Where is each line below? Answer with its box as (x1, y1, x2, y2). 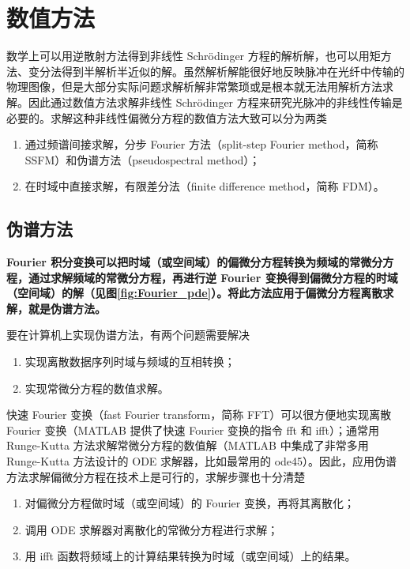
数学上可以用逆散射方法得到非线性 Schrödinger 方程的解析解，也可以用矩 (6, 47, 381, 64)
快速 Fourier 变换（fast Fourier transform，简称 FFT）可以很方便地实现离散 (6, 406, 392, 423)
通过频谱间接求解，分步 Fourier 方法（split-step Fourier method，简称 (24, 136, 378, 153)
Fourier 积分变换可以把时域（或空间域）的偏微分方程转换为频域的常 (6, 254, 361, 270)
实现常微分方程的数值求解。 (24, 379, 169, 396)
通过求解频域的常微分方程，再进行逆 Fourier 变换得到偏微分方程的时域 (28, 269, 398, 285)
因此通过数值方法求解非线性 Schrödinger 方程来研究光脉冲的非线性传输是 (28, 93, 403, 110)
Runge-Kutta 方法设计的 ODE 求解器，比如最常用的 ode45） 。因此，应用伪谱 (6, 453, 397, 469)
